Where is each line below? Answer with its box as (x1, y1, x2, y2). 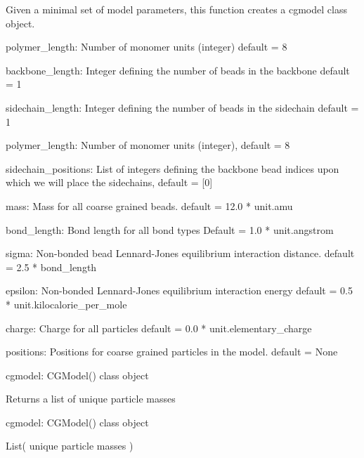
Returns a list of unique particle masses (6, 391, 176, 406)
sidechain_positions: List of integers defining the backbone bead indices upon (6, 161, 339, 176)
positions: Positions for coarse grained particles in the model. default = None (6, 344, 338, 359)
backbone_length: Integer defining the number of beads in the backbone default (6, 63, 350, 77)
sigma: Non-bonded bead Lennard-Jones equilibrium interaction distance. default (6, 246, 355, 261)
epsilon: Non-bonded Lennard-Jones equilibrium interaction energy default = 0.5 (6, 283, 353, 298)
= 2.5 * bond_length (6, 259, 97, 274)
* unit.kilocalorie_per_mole (6, 296, 127, 311)
